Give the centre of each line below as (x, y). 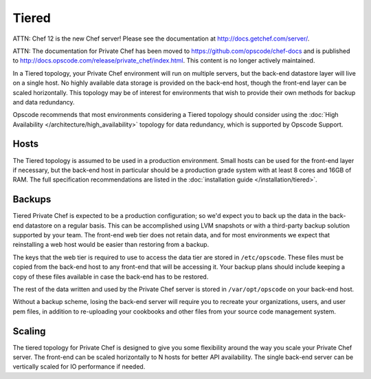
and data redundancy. (44, 102)
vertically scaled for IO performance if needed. (79, 367)
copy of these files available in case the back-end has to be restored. (111, 277)
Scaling (29, 331)
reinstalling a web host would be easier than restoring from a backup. (111, 245)
